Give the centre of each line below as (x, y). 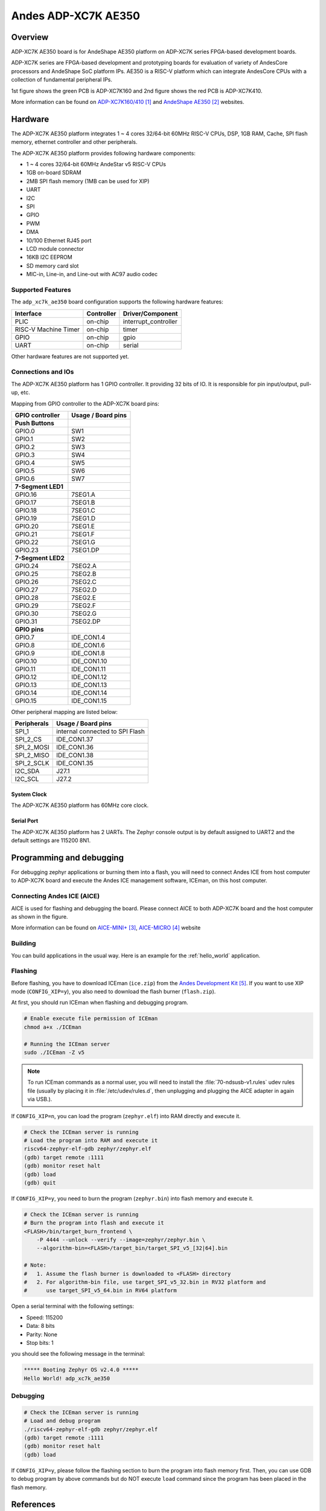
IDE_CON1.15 (89, 701)
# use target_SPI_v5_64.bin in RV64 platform (101, 1291)
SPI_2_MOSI (32, 748)
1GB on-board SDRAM (54, 173)
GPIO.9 (25, 653)
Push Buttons (34, 423)
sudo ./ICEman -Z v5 (54, 1053)
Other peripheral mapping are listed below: (64, 712)
